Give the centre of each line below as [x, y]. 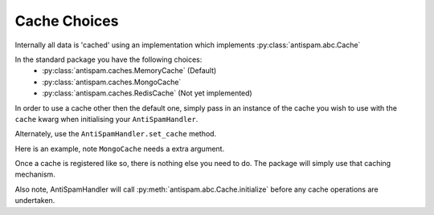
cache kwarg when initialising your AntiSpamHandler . [106, 119]
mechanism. [35, 174]
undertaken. [35, 201]
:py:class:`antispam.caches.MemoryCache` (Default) [129, 71]
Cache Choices [67, 21]
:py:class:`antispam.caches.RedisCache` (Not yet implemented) [147, 93]
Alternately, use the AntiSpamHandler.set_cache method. [116, 134]
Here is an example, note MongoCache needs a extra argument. [120, 148]
